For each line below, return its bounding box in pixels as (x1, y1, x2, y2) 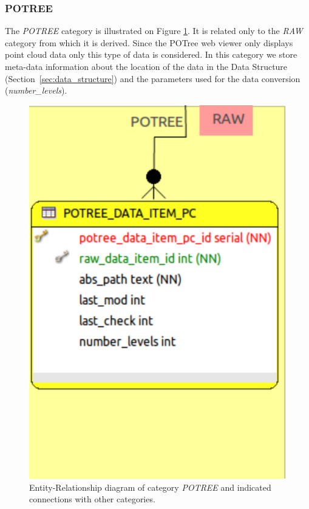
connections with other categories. (29, 493, 155, 505)
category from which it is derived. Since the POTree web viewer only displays (5, 36, 293, 49)
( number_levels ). (5, 84, 67, 97)
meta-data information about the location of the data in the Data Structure (5, 60, 288, 72)
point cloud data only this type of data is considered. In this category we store (5, 48, 297, 61)
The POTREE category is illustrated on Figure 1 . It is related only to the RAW (5, 24, 303, 37)
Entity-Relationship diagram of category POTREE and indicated (29, 480, 271, 493)
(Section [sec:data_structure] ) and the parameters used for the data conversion (5, 72, 301, 85)
